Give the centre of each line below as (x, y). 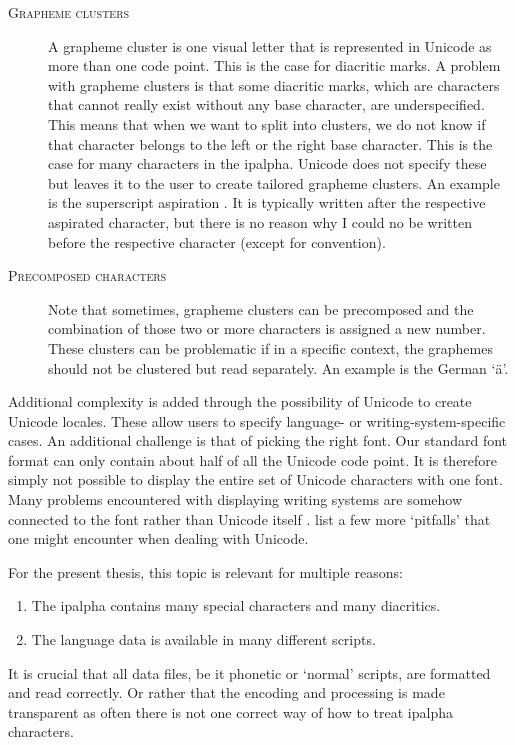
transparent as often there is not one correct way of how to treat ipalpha (230, 711)
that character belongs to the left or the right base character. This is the (270, 143)
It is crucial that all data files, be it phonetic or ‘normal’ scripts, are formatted (249, 672)
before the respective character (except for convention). (217, 241)
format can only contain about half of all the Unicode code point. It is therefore (253, 459)
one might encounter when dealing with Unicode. (158, 538)
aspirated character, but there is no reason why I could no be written (260, 221)
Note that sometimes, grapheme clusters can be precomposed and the (261, 308)
